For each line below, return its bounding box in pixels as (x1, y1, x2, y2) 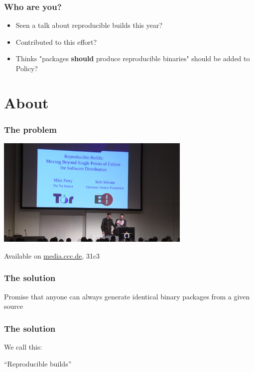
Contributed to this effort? (15, 36, 97, 47)
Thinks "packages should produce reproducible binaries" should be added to (15, 53, 250, 64)
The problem (4, 123, 57, 135)
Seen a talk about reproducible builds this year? (15, 20, 163, 30)
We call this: (4, 342, 42, 352)
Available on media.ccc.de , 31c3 (4, 250, 100, 261)
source (4, 301, 23, 311)
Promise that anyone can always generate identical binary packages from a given (4, 291, 250, 301)
